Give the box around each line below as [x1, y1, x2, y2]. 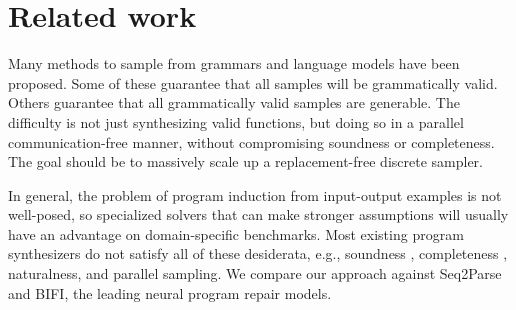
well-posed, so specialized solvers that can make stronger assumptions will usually [8, 204, 509, 225]
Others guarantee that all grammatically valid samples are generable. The [8, 92, 460, 113]
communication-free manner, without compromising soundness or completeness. [8, 131, 495, 152]
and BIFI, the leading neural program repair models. [8, 282, 332, 303]
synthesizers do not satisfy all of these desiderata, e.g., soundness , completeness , [8, 243, 508, 264]
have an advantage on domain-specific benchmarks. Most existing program [8, 223, 464, 244]
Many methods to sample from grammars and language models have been [8, 53, 460, 74]
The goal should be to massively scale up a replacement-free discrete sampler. [8, 151, 483, 172]
